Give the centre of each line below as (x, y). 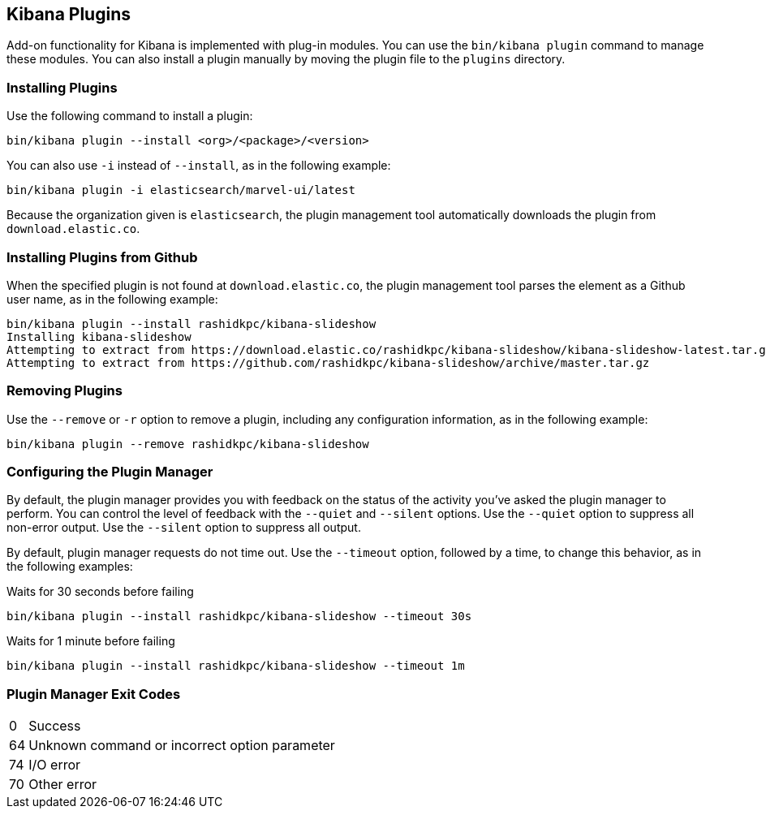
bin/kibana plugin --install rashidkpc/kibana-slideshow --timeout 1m (236, 666)
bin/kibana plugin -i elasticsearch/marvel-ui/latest (181, 190)
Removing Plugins (65, 391)
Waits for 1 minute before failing (91, 641)
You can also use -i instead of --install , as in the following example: (199, 166)
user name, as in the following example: (112, 299)
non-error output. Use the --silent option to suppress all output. (184, 528)
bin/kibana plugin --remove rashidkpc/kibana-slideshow (188, 444)
